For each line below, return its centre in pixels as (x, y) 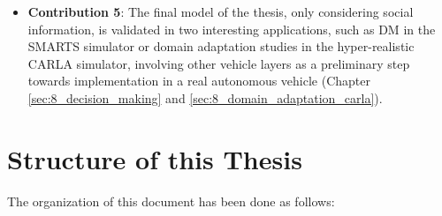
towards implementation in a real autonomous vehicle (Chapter (199, 81)
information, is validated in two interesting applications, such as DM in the (232, 29)
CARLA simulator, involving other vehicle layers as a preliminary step (219, 63)
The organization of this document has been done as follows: (171, 201)
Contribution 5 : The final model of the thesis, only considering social (221, 11)
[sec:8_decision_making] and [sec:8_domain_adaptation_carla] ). (205, 97)
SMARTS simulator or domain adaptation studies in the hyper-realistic (221, 46)
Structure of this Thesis (155, 158)
